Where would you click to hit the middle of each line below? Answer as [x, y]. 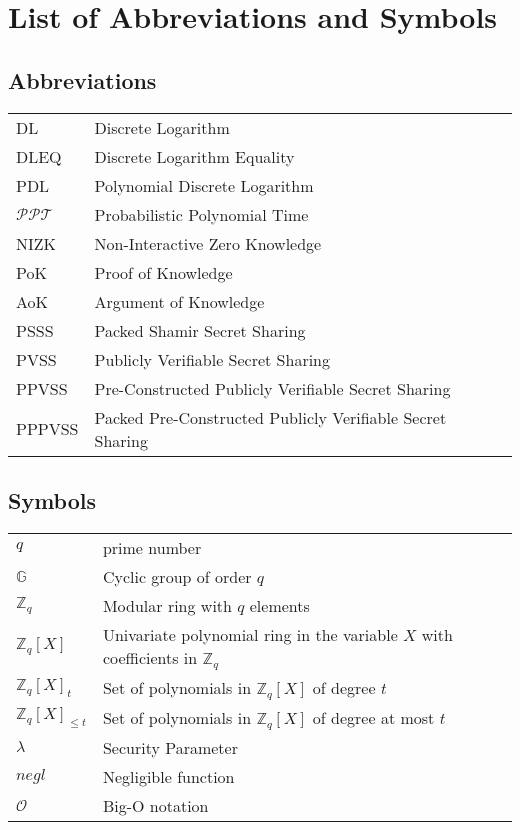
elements [279, 605]
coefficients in [150, 657]
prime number [152, 547]
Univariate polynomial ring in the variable [250, 634]
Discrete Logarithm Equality [194, 156]
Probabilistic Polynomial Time [201, 214]
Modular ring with [167, 605]
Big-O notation [155, 805]
